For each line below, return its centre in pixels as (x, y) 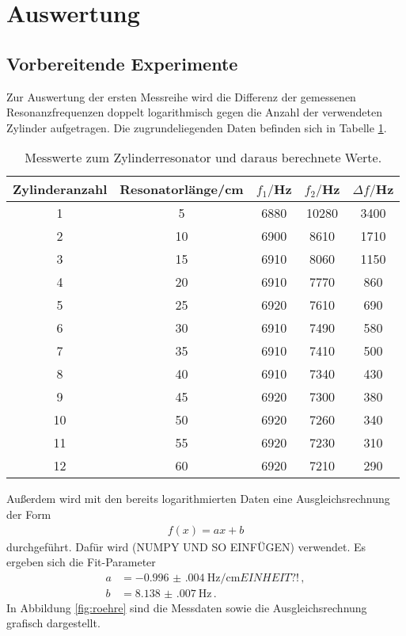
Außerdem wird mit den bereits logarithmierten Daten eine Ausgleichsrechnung (198, 499)
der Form (29, 514)
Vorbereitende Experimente (122, 63)
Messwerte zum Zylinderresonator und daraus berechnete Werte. (203, 158)
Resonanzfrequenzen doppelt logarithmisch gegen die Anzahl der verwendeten (194, 112)
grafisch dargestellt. (53, 623)
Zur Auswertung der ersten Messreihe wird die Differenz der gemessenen (181, 96)
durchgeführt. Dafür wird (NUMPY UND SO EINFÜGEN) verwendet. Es (186, 546)
